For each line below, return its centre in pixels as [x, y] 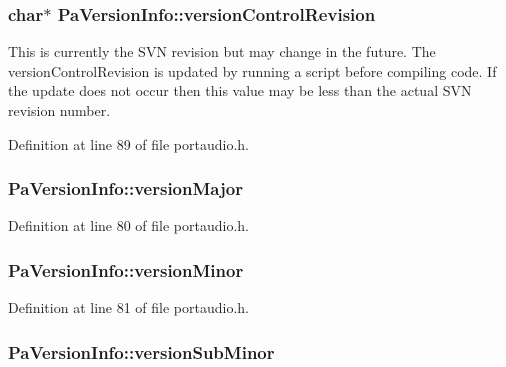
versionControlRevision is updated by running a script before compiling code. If [252, 70]
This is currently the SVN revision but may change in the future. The [222, 51]
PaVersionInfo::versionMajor [125, 188]
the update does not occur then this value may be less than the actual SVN [240, 90]
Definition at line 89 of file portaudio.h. [129, 143]
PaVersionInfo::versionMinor [126, 269]
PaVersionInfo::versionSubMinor [141, 351]
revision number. [59, 110]
